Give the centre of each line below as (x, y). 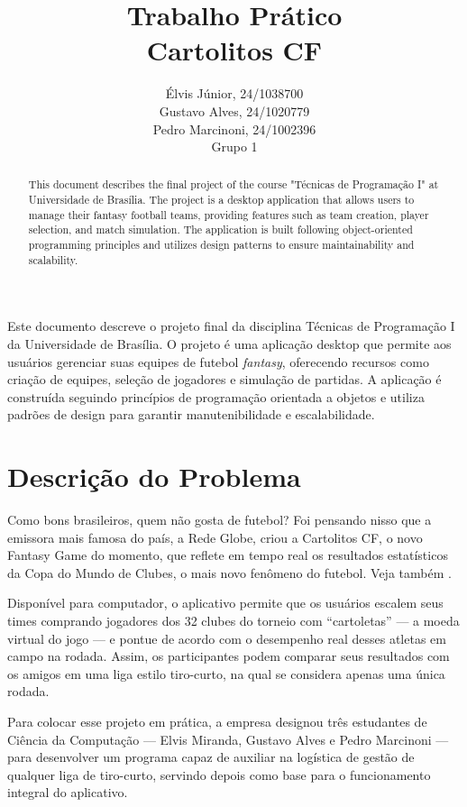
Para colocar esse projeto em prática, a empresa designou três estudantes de (217, 722)
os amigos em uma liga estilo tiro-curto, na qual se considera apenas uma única (226, 673)
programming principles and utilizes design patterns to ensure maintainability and (221, 245)
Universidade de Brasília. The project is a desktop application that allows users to (221, 200)
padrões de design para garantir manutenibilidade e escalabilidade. (191, 414)
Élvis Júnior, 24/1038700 (234, 93)
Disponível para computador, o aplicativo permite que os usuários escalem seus (225, 603)
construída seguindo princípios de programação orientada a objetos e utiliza (216, 396)
